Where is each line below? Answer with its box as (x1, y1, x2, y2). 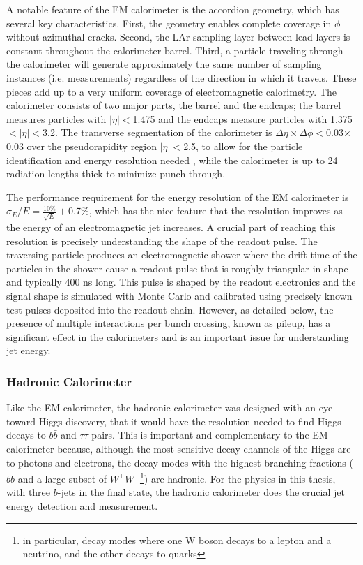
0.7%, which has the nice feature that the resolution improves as (68, 203, 343, 218)
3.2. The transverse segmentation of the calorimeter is (43, 125, 272, 140)
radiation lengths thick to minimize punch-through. (6, 166, 226, 181)
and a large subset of (17, 471, 107, 485)
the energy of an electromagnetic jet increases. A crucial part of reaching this (6, 220, 336, 235)
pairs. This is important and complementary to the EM (91, 427, 328, 442)
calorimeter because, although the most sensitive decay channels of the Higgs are (6, 441, 351, 455)
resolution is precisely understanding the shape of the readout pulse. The (6, 233, 318, 248)
